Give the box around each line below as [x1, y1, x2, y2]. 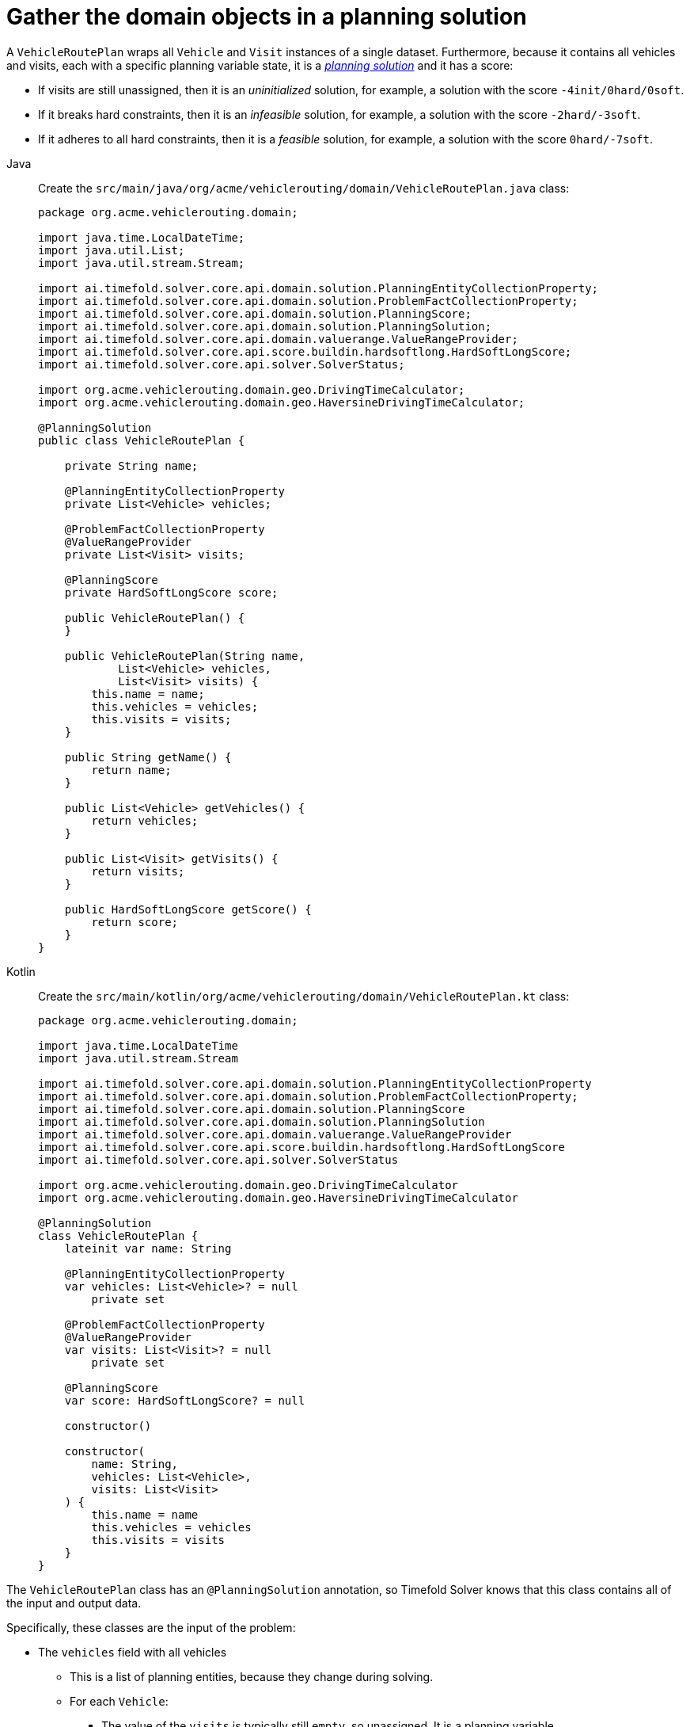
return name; [91, 763, 172, 776]
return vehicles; [91, 814, 199, 827]
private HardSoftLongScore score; [64, 585, 279, 599]
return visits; [91, 864, 185, 878]
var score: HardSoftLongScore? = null [64, 1393, 305, 1407]
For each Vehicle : [70, 1694, 169, 1708]
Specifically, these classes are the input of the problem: [6, 1620, 296, 1634]
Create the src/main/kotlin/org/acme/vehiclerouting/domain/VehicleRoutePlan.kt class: [38, 989, 570, 1003]
